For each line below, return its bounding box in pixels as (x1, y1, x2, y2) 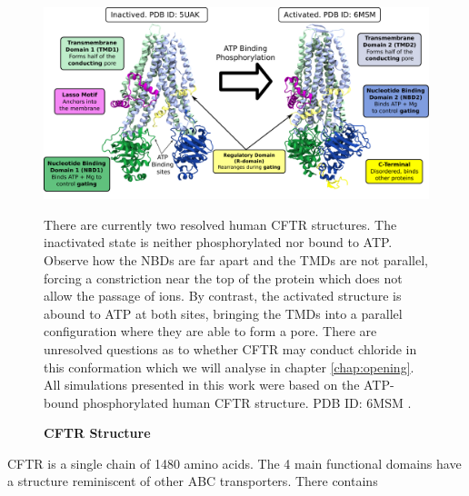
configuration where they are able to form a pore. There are (44, 322, 377, 341)
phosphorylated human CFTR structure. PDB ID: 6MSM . (83, 392, 412, 412)
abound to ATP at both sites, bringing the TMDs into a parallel (44, 303, 403, 322)
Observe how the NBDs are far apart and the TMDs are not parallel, (44, 250, 428, 269)
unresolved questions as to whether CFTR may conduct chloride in (44, 339, 417, 358)
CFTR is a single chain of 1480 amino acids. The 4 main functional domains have (7, 453, 462, 472)
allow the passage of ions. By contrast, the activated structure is (44, 286, 402, 305)
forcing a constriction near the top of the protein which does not (44, 268, 403, 287)
